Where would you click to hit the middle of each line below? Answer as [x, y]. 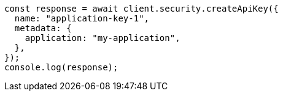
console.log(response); [61, 67]
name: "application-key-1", [82, 18]
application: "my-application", [103, 38]
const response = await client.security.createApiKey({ [141, 9]
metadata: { [43, 28]
